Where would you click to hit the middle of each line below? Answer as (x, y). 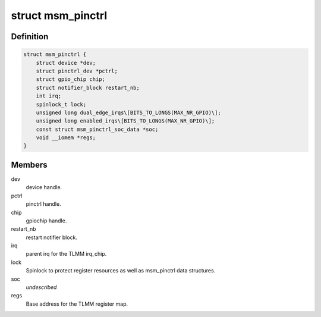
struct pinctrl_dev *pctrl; (77, 71)
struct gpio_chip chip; (70, 79)
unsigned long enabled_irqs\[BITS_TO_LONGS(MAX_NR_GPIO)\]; (125, 121)
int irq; (49, 96)
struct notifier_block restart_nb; (88, 87)
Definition (30, 37)
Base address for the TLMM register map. (77, 304)
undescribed (41, 287)
